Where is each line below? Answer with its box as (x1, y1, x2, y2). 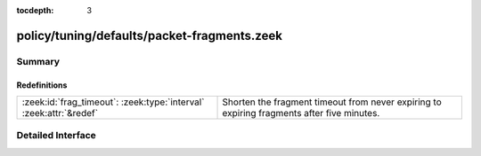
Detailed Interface (16, 129, 97, 142)
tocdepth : (16, 5, 54, 15)
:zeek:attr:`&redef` (21, 106, 98, 119)
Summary (16, 55, 61, 67)
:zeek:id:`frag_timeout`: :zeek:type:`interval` (21, 96, 205, 108)
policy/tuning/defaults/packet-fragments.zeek (16, 27, 282, 43)
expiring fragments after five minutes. (222, 106, 380, 119)
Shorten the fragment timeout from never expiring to (222, 96, 442, 108)
